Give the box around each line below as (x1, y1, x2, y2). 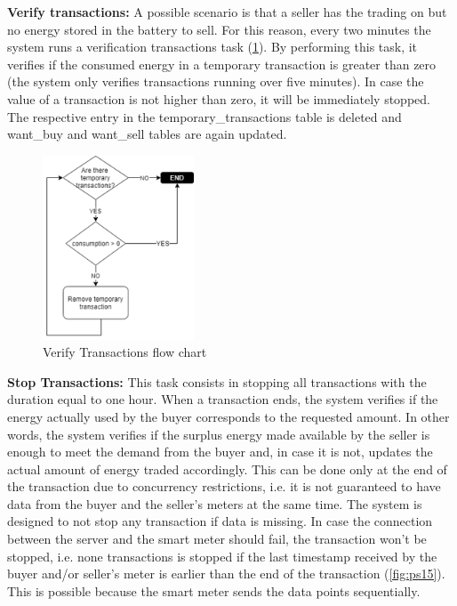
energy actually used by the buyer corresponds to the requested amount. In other (7, 407, 450, 425)
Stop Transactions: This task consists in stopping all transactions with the (7, 372, 427, 391)
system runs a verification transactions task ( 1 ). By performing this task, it (7, 37, 418, 56)
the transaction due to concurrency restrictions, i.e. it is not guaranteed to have (7, 477, 441, 496)
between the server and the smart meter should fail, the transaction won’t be (7, 529, 427, 548)
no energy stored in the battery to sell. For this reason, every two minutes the (7, 20, 431, 38)
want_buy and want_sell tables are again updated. (7, 125, 287, 143)
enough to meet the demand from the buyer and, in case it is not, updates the (7, 442, 433, 461)
